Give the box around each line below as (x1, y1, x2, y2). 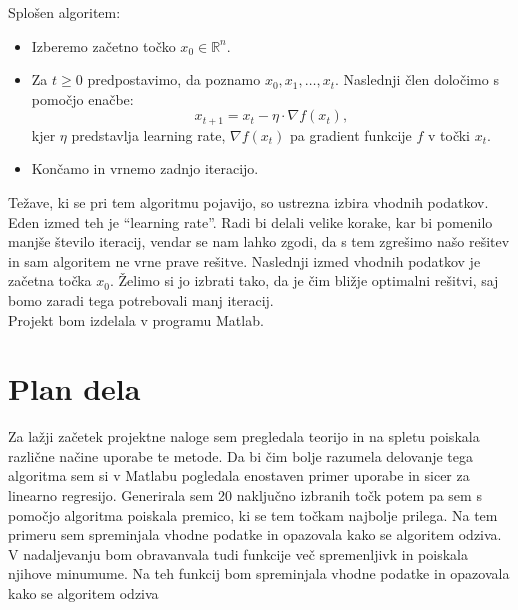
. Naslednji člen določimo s (335, 69, 499, 90)
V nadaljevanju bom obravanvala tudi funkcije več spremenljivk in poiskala (8, 543, 468, 564)
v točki (427, 124, 470, 145)
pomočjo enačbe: (31, 88, 134, 109)
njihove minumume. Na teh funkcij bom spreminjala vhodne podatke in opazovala (8, 563, 510, 584)
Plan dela (8, 368, 141, 409)
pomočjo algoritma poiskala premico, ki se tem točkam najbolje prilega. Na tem (8, 504, 498, 525)
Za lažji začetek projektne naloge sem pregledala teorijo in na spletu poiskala (8, 426, 480, 447)
